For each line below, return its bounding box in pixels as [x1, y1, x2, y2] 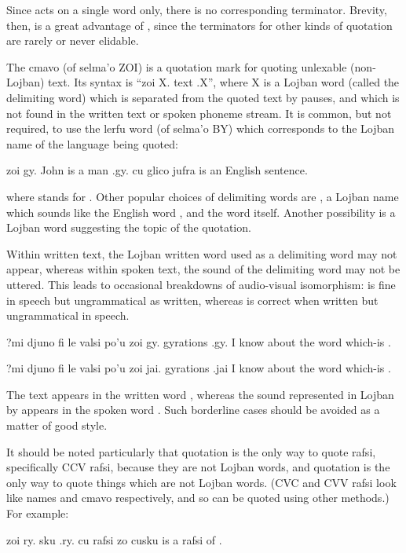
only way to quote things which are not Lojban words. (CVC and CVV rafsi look [6, 474, 397, 490]
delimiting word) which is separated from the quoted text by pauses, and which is [6, 89, 400, 105]
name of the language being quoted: [6, 135, 178, 152]
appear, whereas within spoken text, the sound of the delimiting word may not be [6, 261, 401, 277]
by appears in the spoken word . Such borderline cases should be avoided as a [6, 401, 380, 418]
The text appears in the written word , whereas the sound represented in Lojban [6, 386, 394, 402]
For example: [6, 505, 69, 522]
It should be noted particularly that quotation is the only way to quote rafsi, [6, 443, 376, 460]
